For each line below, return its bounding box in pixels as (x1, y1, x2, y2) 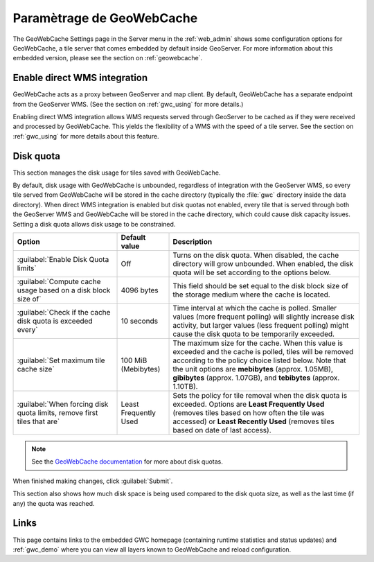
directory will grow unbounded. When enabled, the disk (172, 259, 354, 269)
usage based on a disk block (17, 286, 111, 295)
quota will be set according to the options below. (172, 267, 332, 277)
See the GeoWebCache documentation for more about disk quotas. (31, 457, 223, 466)
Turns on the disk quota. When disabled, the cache (172, 250, 339, 260)
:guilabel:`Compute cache (17, 277, 101, 287)
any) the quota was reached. (12, 499, 95, 507)
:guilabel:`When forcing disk (17, 399, 109, 409)
